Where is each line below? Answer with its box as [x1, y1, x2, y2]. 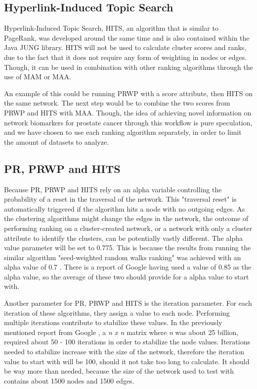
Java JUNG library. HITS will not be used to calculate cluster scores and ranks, [4, 42, 247, 53]
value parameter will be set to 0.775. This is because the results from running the [4, 242, 251, 253]
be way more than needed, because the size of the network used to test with [4, 366, 234, 376]
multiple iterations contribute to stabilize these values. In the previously [4, 317, 222, 328]
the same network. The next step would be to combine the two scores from [4, 98, 230, 108]
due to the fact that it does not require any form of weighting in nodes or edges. [4, 52, 247, 62]
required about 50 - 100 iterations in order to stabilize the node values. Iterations [4, 336, 250, 347]
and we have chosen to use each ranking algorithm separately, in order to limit [4, 127, 242, 137]
